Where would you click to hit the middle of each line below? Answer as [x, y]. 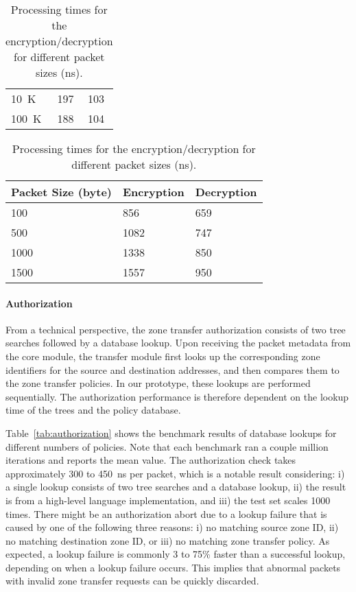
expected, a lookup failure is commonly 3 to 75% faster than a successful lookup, [176, 554]
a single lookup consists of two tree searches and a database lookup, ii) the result [176, 487]
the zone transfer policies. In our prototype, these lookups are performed [158, 383]
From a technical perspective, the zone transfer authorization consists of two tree [176, 329]
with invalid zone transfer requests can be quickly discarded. [132, 581]
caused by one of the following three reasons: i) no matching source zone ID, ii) [172, 527]
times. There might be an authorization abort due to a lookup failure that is [166, 513]
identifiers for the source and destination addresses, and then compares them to [173, 369]
